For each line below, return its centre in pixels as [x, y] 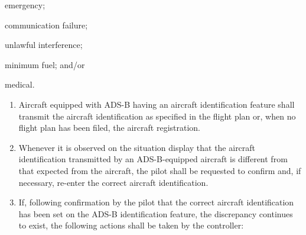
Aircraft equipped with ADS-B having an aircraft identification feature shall [157, 104]
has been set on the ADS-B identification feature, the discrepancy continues [156, 213]
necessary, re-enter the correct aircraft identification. [113, 182]
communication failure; [46, 25]
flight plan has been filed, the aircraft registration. [109, 128]
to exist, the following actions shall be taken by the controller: [131, 225]
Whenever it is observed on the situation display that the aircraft [137, 147]
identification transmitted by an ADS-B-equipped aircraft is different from [153, 159]
